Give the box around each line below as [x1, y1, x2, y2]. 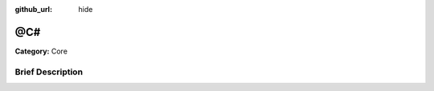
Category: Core [14, 46, 68, 56]
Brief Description [14, 66, 84, 77]
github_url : [14, 5, 52, 14]
